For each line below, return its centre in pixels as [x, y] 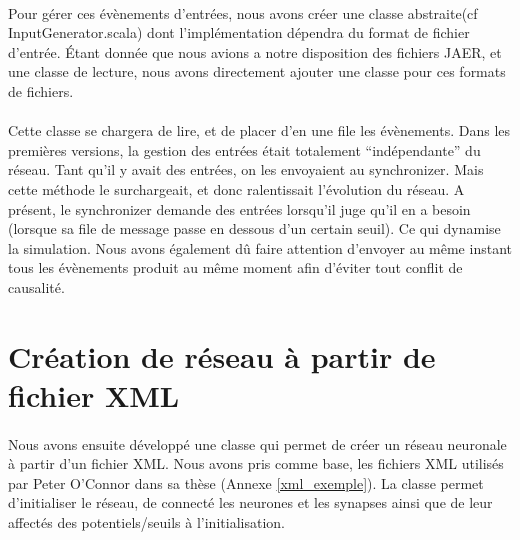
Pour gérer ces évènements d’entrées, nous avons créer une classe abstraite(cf [243, 12]
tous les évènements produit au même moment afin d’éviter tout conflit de [235, 267]
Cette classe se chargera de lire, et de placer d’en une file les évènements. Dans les [259, 130]
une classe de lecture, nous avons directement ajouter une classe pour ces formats [257, 71]
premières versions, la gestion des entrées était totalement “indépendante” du [244, 149]
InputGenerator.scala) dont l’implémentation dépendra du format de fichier [239, 32]
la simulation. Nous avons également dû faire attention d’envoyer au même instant [260, 247]
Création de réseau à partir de [222, 355]
